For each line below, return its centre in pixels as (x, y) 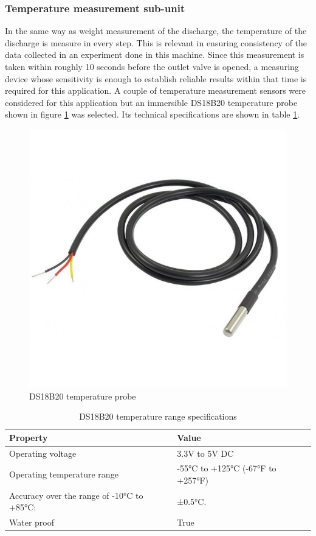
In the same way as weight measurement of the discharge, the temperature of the (156, 31)
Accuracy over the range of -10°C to (76, 495)
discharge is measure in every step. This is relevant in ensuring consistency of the (156, 42)
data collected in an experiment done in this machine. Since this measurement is (155, 55)
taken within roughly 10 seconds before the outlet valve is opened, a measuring (152, 66)
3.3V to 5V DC (205, 453)
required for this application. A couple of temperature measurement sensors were (155, 90)
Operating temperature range (64, 474)
